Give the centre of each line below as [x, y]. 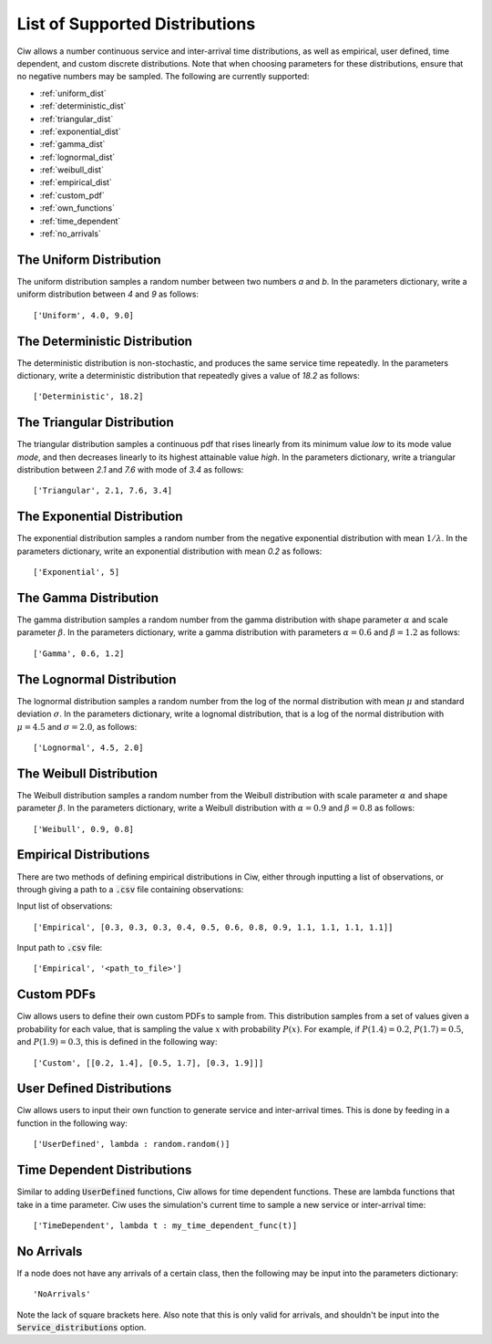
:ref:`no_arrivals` [71, 234]
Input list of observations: [65, 906]
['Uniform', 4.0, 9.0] [84, 315]
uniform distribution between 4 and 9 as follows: [108, 294]
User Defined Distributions [94, 1089]
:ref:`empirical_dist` [76, 182]
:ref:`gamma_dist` [72, 144]
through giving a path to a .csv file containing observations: [130, 889]
